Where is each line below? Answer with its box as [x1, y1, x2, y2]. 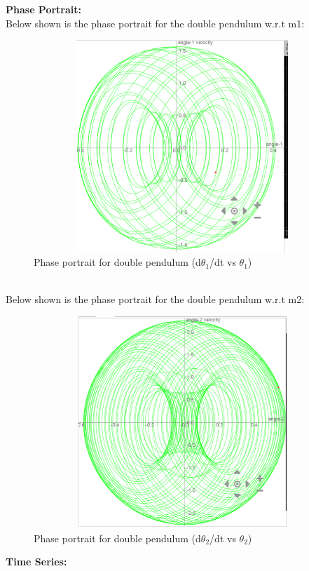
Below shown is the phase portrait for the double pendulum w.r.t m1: [6, 15, 305, 30]
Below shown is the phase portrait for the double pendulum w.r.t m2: [6, 292, 305, 307]
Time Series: [6, 554, 67, 569]
